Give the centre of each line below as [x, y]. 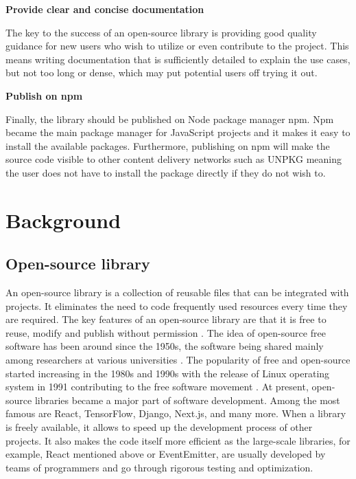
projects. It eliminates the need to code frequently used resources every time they [177, 305]
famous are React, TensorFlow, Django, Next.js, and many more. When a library [176, 413]
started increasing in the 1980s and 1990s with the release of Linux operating [168, 373]
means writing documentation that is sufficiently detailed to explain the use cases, [178, 59]
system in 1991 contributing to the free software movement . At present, [157, 387]
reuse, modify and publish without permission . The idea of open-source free [166, 332]
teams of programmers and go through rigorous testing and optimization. [159, 467]
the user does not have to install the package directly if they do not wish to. [166, 172]
